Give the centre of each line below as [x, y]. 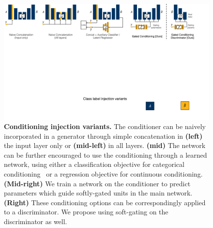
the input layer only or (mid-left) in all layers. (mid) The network [105, 145]
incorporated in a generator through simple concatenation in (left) [103, 136]
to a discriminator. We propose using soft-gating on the [86, 212]
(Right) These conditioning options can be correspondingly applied [105, 202]
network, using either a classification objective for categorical [94, 164]
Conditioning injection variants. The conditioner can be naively [105, 126]
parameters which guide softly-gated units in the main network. [98, 193]
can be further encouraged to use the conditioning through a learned [106, 155]
